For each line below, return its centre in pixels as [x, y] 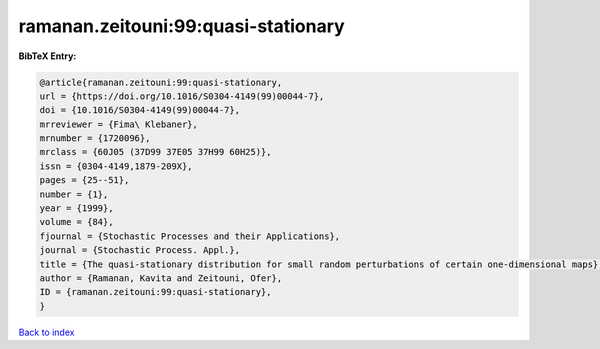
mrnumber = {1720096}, [95, 138]
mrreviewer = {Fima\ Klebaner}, [119, 124]
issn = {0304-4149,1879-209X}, [116, 166]
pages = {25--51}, [84, 180]
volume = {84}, [76, 222]
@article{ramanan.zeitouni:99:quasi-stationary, [161, 82]
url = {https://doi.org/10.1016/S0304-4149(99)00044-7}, [182, 96]
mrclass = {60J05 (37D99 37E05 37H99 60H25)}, [155, 152]
